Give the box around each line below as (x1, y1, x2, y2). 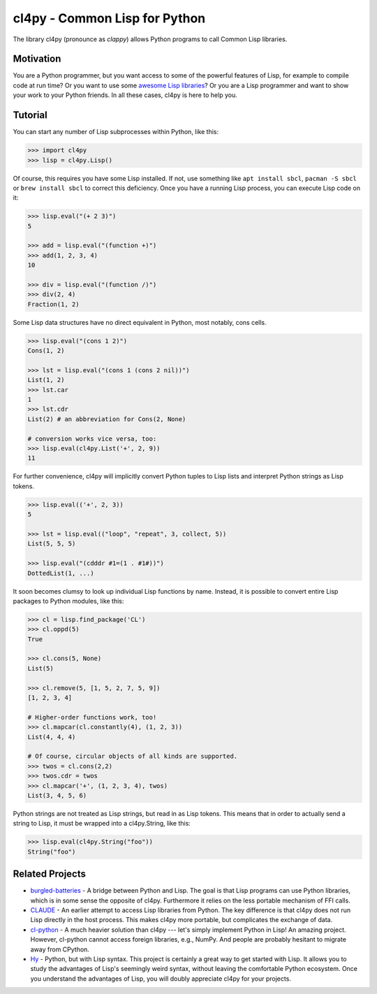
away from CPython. (30, 945, 90, 953)
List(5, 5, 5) (27, 540, 76, 548)
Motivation (13, 53, 61, 65)
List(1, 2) (27, 376, 65, 384)
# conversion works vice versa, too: (27, 434, 157, 443)
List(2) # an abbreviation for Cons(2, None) (27, 415, 186, 423)
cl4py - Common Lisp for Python (13, 10, 206, 26)
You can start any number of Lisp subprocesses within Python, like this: (13, 128, 219, 136)
